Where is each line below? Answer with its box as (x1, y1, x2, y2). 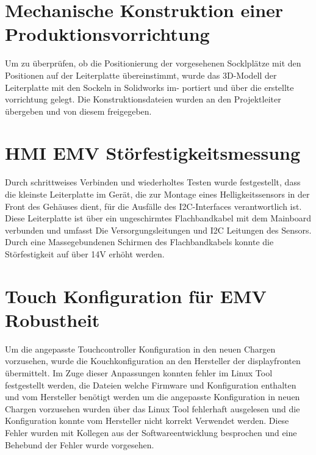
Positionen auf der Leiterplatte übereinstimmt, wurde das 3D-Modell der (5, 68, 277, 81)
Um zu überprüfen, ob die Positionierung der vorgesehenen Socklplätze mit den (5, 57, 301, 70)
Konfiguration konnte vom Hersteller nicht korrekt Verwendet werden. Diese (5, 414, 289, 427)
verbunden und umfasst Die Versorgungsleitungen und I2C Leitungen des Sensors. (5, 223, 312, 236)
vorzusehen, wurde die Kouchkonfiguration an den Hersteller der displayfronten (5, 354, 301, 367)
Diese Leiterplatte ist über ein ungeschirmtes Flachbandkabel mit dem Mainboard (5, 212, 311, 224)
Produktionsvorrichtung (5, 21, 210, 46)
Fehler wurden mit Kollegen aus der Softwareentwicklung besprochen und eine (5, 426, 297, 439)
